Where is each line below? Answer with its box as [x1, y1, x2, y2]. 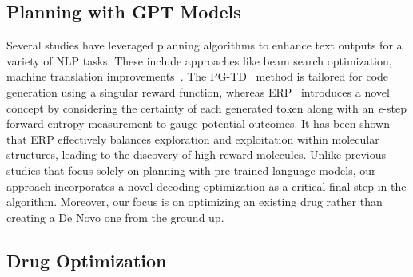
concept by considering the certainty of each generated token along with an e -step [6, 99, 407, 116]
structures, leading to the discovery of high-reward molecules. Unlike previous [6, 146, 387, 163]
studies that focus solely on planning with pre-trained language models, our [6, 161, 376, 178]
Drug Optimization [6, 247, 167, 272]
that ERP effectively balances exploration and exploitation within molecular [6, 130, 379, 147]
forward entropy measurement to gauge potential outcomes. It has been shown [6, 115, 390, 132]
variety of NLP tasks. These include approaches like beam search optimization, [6, 52, 392, 69]
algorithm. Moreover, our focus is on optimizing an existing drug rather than [6, 193, 383, 210]
